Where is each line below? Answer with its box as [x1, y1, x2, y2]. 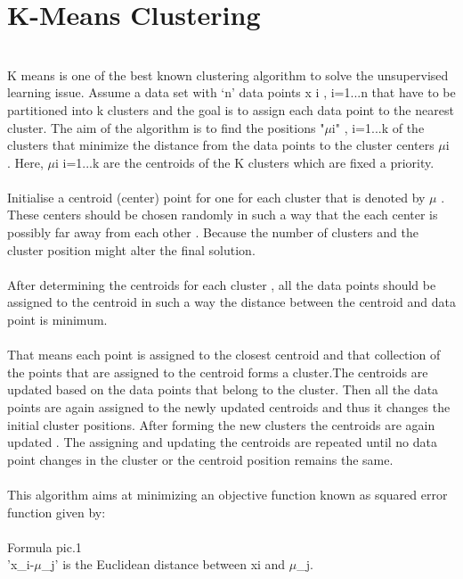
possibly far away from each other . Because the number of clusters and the [7, 223, 418, 242]
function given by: [7, 502, 106, 521]
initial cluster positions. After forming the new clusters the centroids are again [7, 415, 435, 434]
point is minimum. [7, 310, 108, 329]
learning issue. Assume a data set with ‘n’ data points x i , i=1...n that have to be [7, 83, 456, 102]
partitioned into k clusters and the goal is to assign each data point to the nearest [7, 100, 454, 119]
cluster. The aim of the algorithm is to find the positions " [7, 118, 325, 136]
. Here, [7, 153, 44, 171]
